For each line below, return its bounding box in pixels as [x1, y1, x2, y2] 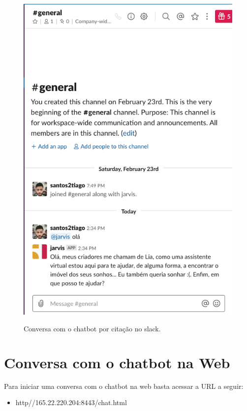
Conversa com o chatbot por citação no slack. [24, 323, 161, 333]
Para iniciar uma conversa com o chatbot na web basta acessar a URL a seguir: [4, 381, 244, 391]
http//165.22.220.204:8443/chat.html [15, 397, 127, 408]
